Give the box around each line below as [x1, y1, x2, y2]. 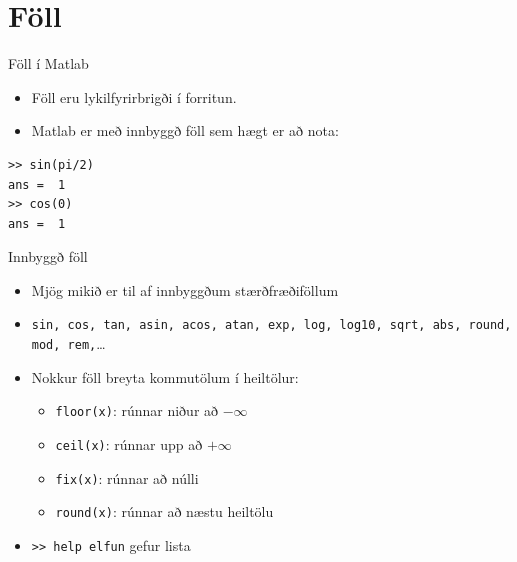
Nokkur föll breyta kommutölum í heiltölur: [31, 366, 299, 387]
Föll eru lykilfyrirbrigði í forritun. [31, 86, 237, 107]
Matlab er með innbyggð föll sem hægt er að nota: [31, 120, 339, 141]
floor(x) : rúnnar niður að [55, 400, 219, 421]
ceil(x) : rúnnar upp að [55, 434, 203, 455]
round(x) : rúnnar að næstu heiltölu [55, 501, 274, 522]
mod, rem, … [31, 333, 106, 354]
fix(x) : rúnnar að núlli [55, 467, 199, 488]
